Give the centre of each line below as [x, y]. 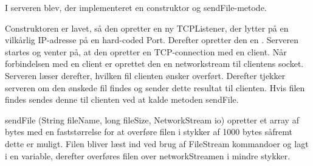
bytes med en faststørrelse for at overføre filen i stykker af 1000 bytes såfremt [149, 132]
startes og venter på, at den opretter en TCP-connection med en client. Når [146, 51]
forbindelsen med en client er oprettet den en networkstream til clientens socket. [154, 64]
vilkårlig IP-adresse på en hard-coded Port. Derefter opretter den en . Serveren [152, 40]
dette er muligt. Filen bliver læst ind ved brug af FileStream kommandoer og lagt [157, 143]
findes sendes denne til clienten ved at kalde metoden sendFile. [122, 99]
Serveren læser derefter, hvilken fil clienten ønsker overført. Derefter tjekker [145, 75]
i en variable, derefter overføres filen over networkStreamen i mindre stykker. [148, 155]
